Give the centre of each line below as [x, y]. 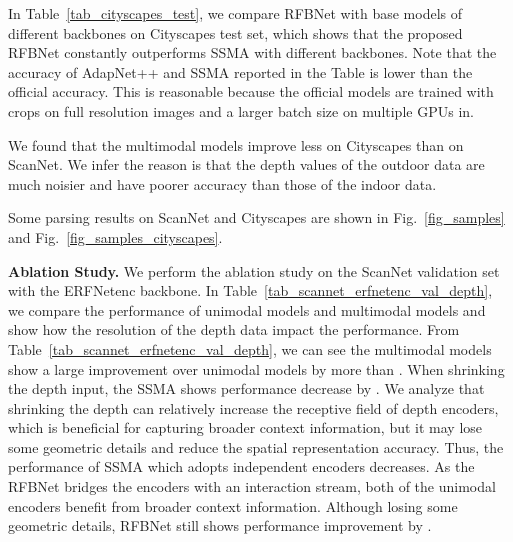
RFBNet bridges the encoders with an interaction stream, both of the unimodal [252, 486]
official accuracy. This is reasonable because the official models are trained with [251, 91]
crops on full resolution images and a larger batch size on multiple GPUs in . [241, 110]
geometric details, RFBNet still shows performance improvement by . [220, 525]
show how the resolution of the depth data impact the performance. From [234, 329]
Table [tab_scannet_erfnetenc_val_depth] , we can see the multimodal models [250, 348]
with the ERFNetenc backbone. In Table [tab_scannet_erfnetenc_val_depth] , [250, 290]
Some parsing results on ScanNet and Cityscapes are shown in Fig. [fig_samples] [256, 217]
